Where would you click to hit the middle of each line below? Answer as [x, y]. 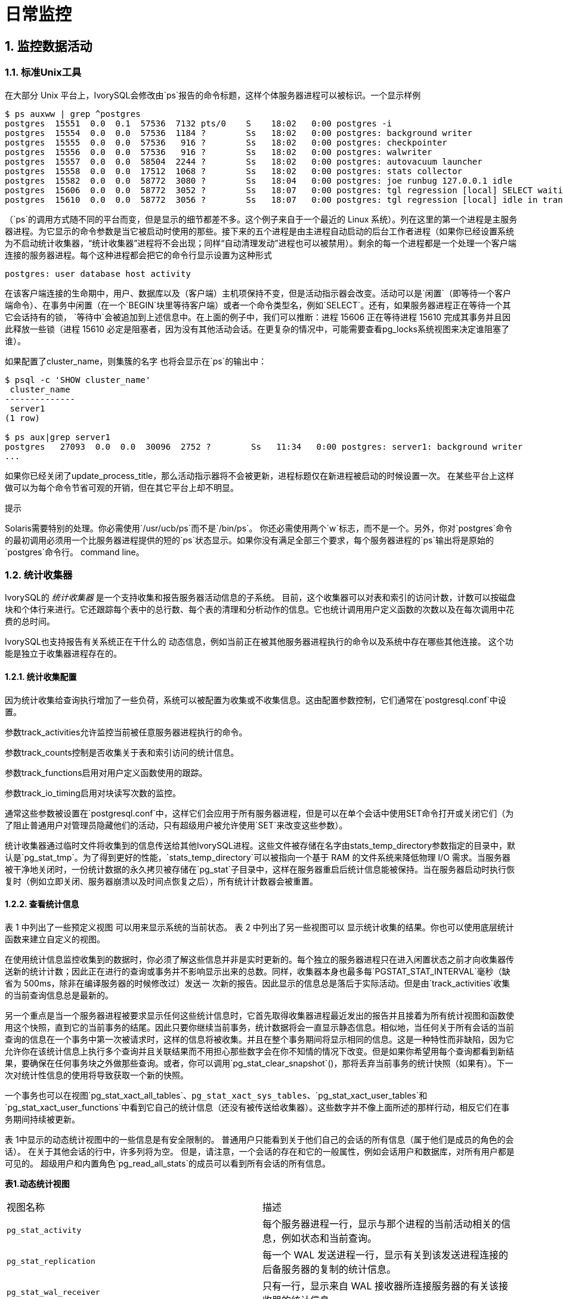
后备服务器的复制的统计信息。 [330, 1269]
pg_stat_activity [44, 1230]
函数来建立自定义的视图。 [55, 939]
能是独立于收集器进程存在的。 [63, 654]
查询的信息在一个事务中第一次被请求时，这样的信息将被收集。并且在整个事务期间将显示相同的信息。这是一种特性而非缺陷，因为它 [259, 1039]
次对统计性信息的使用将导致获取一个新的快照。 [97, 1075]
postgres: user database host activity [98, 273]
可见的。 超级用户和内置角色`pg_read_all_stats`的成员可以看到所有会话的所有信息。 [168, 1163]
